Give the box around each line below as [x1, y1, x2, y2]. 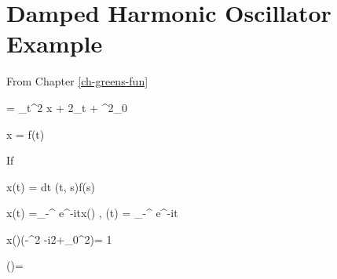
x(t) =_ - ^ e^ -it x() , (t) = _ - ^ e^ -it [6, 205, 178, 221]
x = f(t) [6, 125, 45, 142]
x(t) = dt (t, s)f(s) [6, 178, 95, 194]
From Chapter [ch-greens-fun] [6, 73, 148, 89]
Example [6, 27, 103, 60]
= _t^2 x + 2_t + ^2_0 [6, 99, 127, 115]
